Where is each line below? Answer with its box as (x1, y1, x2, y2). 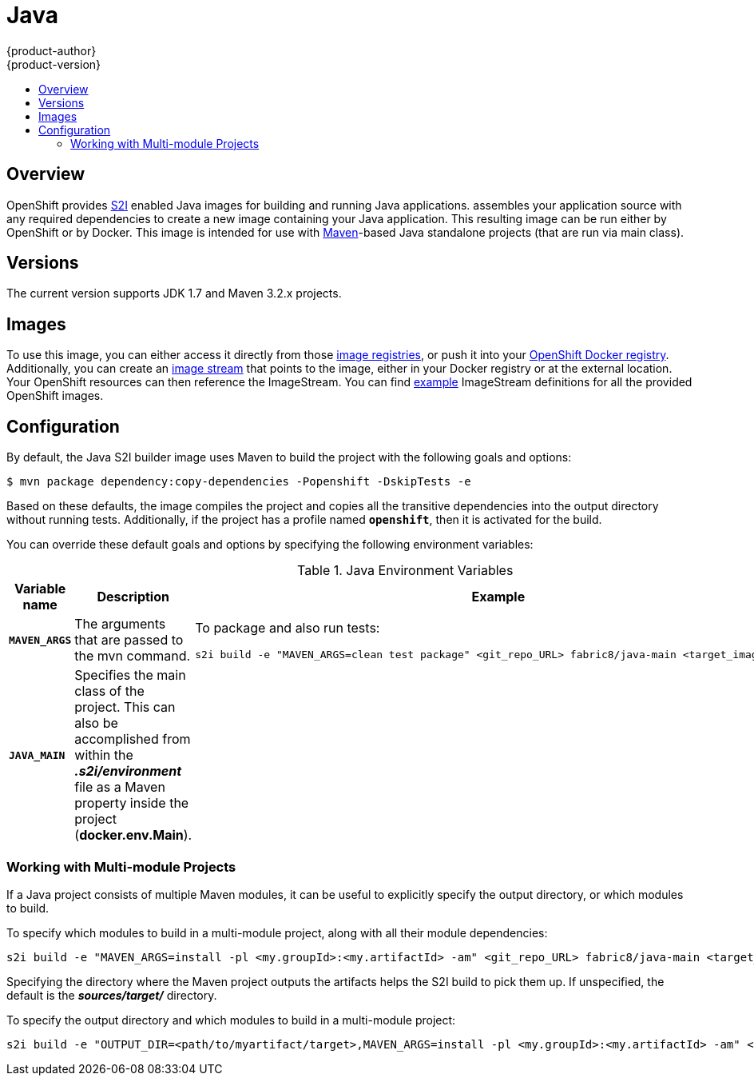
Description (97, 589, 169, 605)
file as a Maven (74, 779, 165, 796)
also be (74, 715, 118, 732)
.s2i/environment (74, 763, 182, 780)
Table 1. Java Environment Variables (297, 562, 514, 579)
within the (74, 747, 133, 764)
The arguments (74, 616, 166, 633)
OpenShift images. (6, 389, 104, 403)
